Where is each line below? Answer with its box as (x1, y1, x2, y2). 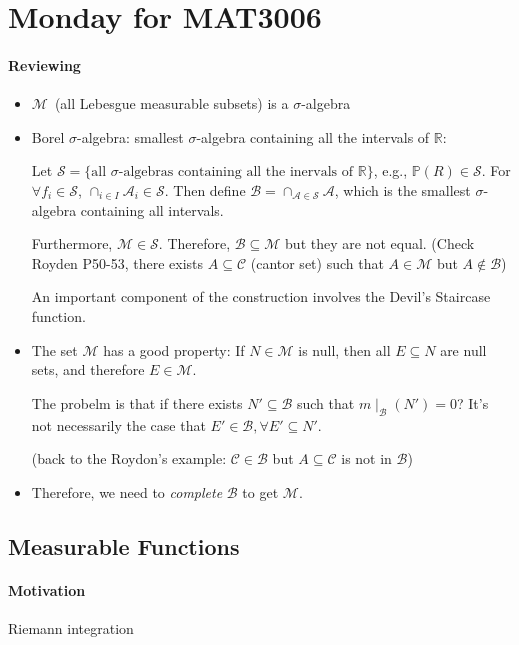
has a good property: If (103, 339, 245, 360)
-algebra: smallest (76, 126, 184, 147)
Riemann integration (8, 617, 134, 638)
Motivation (8, 579, 86, 600)
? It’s (457, 392, 489, 413)
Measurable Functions (8, 530, 240, 561)
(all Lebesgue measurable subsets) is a (54, 93, 289, 114)
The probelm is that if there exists (31, 392, 243, 413)
